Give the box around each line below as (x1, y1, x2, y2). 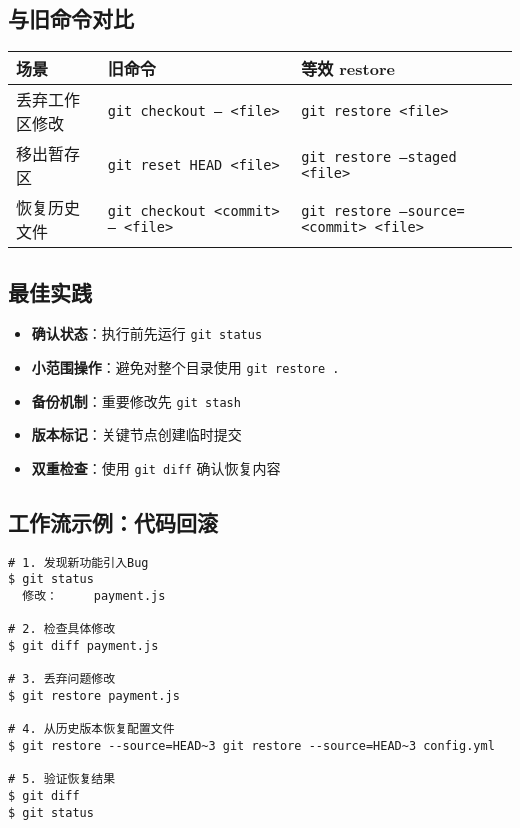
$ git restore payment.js (8, 689, 180, 704)
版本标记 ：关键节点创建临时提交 (31, 424, 242, 445)
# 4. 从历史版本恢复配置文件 (8, 722, 175, 737)
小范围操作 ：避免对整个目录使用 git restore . (31, 357, 340, 378)
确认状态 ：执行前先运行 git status (31, 323, 263, 344)
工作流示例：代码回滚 (8, 507, 218, 538)
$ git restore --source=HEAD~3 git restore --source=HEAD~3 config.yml (8, 739, 495, 754)
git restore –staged (301, 149, 457, 166)
